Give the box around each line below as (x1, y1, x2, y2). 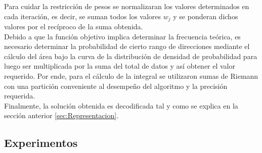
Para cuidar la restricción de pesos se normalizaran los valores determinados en (4, 1, 249, 11)
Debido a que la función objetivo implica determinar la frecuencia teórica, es (4, 31, 241, 41)
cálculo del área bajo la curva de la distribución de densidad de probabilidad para (4, 50, 257, 61)
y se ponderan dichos (173, 11, 238, 21)
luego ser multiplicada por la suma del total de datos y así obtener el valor (4, 61, 236, 71)
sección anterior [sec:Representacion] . (4, 110, 119, 121)
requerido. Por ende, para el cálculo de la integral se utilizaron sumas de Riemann (4, 71, 258, 81)
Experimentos (4, 135, 78, 150)
